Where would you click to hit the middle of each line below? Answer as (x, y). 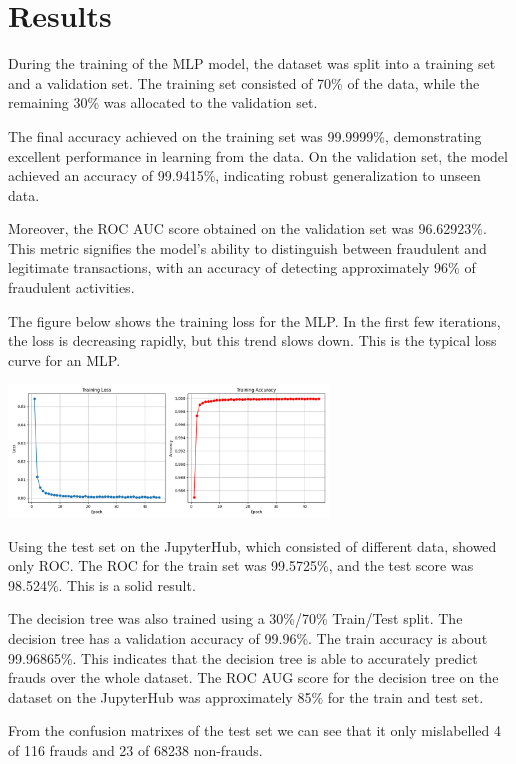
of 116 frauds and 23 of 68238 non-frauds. (135, 750)
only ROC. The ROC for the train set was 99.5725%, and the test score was (241, 565)
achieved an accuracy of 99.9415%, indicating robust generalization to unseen (244, 175)
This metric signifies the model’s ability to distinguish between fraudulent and (247, 247)
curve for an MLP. (64, 359)
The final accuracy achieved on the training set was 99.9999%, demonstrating (245, 135)
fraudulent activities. (71, 287)
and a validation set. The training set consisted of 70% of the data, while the (244, 82)
